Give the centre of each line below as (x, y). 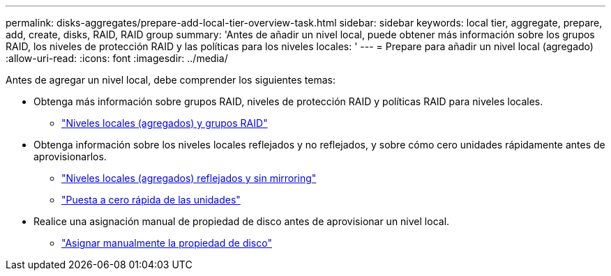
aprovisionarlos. (70, 156)
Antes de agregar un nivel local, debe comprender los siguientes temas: (171, 80)
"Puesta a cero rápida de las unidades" (151, 200)
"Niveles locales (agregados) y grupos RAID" (165, 123)
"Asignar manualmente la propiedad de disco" (167, 243)
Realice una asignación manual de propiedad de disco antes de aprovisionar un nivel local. (242, 221)
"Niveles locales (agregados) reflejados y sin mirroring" (189, 178)
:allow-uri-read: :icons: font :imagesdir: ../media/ (117, 58)
